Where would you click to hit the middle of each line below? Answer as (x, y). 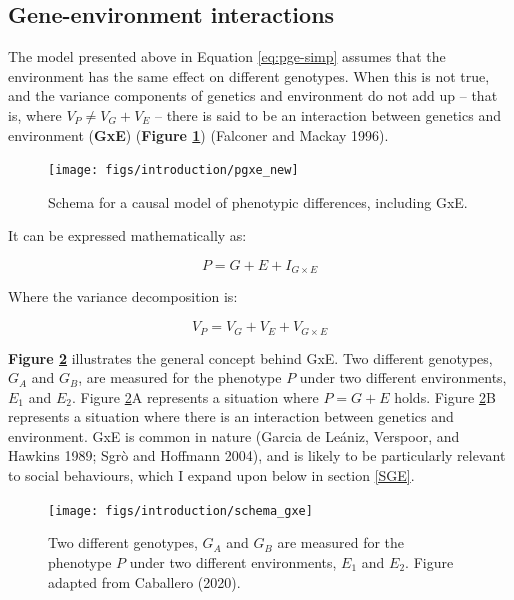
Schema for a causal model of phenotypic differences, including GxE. (258, 201)
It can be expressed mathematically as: (127, 235)
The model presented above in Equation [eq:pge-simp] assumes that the (227, 56)
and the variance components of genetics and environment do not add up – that (253, 95)
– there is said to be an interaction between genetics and (327, 114)
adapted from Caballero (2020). (144, 581)
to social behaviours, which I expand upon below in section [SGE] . (211, 475)
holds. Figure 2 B (445, 396)
